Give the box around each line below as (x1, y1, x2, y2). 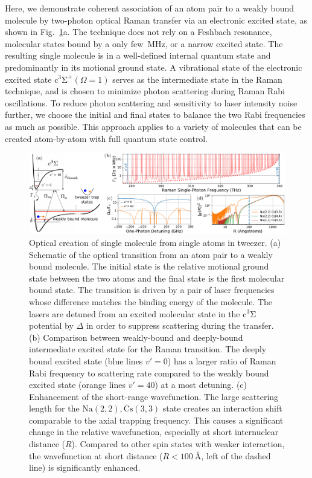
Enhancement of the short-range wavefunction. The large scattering (29, 390, 279, 402)
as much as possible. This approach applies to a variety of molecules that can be (5, 120, 302, 132)
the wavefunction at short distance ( (29, 449, 163, 462)
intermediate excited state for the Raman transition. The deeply (29, 343, 267, 355)
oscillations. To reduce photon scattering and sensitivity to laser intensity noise (5, 96, 298, 109)
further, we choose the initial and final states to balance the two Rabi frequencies (5, 108, 305, 121)
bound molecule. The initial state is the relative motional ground (29, 260, 269, 273)
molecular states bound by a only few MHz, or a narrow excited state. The (5, 37, 283, 50)
